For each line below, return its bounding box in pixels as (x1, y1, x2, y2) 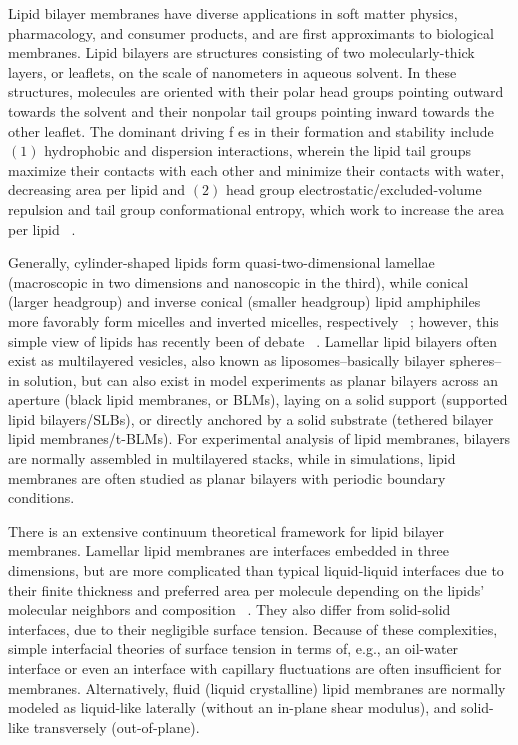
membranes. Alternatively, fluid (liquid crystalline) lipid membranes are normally (8, 677, 506, 698)
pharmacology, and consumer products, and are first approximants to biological (8, 22, 494, 43)
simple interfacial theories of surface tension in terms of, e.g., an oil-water (8, 638, 459, 659)
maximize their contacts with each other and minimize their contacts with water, (8, 159, 505, 180)
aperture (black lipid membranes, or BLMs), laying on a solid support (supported (8, 389, 508, 410)
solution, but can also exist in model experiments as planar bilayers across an (24, 369, 498, 390)
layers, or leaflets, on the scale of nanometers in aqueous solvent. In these (8, 61, 457, 82)
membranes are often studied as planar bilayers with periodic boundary (8, 467, 446, 488)
